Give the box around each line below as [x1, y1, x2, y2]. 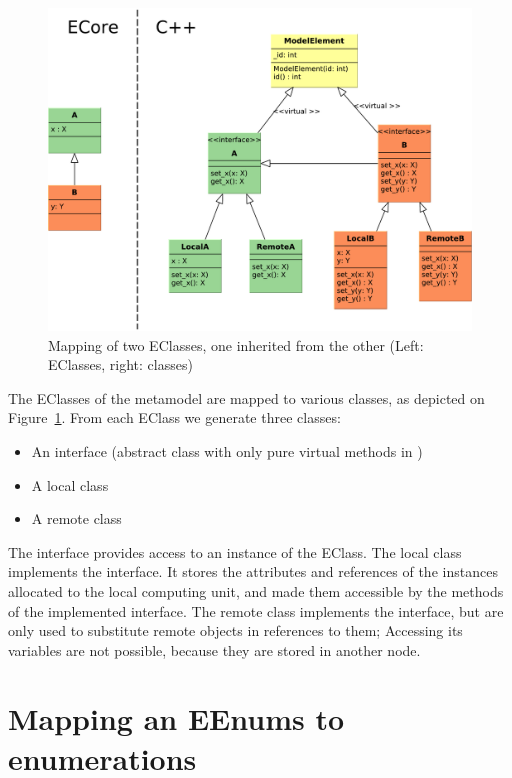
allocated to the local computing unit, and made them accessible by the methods [8, 580, 504, 601]
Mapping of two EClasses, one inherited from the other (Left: [48, 334, 424, 355]
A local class [31, 474, 109, 495]
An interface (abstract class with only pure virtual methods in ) [31, 440, 423, 461]
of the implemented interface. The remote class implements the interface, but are [8, 600, 504, 621]
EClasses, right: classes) [48, 354, 193, 375]
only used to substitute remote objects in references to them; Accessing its [8, 620, 463, 641]
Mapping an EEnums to [8, 698, 345, 739]
